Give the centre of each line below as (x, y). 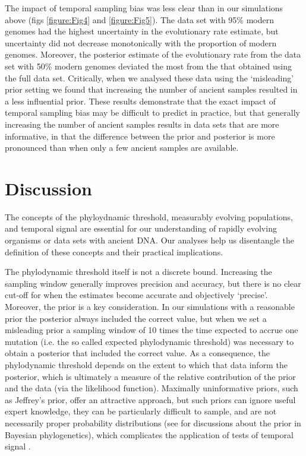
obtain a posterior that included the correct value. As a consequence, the (138, 353)
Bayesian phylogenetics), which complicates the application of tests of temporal (149, 434)
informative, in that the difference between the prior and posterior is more (140, 136)
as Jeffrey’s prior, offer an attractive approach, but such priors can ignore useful (150, 399)
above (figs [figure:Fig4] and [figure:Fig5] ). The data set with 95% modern (139, 19)
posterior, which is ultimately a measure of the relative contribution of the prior (150, 376)
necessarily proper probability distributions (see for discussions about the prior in (153, 422)
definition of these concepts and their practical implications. (114, 251)
